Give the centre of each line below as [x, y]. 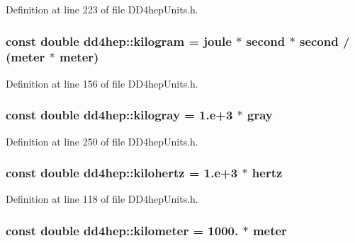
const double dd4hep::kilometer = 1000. [122, 230]
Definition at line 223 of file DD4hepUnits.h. [102, 9]
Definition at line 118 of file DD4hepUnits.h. [102, 199]
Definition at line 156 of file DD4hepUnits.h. [102, 83]
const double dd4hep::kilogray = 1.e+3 [119, 115]
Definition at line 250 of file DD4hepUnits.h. [102, 141]
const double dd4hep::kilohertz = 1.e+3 [122, 173]
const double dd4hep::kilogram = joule [119, 41]
